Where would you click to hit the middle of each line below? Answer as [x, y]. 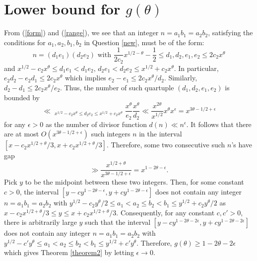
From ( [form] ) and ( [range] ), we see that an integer [81, 33]
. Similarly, [181, 78]
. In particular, [196, 68]
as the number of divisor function [96, 124]
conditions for [25, 42]
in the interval [161, 134]
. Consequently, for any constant [165, 212]
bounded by [22, 97]
